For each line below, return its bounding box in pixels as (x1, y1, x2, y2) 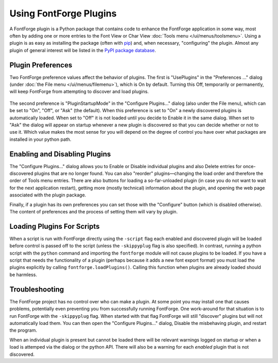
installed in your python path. (9, 136, 72, 142)
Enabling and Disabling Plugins (9, 150, 111, 158)
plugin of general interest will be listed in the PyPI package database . (9, 47, 157, 53)
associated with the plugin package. (9, 192, 86, 198)
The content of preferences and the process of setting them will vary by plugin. (9, 209, 178, 214)
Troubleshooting (9, 285, 64, 294)
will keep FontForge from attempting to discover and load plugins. (9, 88, 149, 95)
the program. (9, 327, 37, 334)
